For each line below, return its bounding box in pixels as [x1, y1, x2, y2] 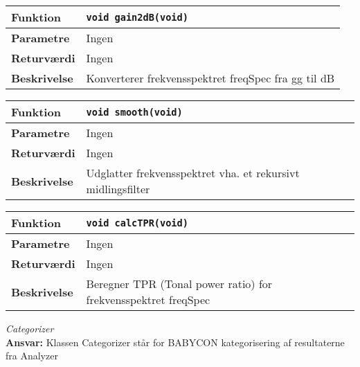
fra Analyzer [6, 348, 58, 363]
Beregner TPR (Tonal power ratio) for [86, 276, 273, 292]
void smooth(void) [86, 106, 183, 118]
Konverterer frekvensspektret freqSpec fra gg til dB [86, 70, 335, 86]
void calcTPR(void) [86, 217, 188, 229]
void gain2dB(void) [86, 11, 188, 23]
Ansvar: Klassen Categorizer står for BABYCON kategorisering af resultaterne [6, 334, 345, 349]
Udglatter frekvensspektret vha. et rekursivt [86, 165, 300, 181]
